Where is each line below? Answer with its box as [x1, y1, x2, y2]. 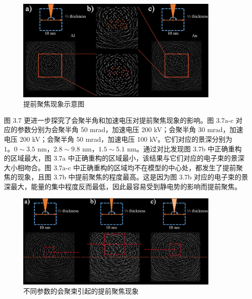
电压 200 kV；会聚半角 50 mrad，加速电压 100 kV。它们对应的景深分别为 [4, 134, 233, 144]
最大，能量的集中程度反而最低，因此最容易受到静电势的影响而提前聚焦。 [10, 181, 241, 191]
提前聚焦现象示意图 [23, 99, 84, 109]
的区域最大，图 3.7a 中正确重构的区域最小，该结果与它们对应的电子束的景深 [4, 153, 245, 163]
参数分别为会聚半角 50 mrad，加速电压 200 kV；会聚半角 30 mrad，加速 [17, 124, 243, 135]
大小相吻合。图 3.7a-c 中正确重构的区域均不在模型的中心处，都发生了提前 [4, 162, 236, 172]
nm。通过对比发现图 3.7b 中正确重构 [127, 143, 242, 153]
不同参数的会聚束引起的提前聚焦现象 [23, 286, 139, 296]
